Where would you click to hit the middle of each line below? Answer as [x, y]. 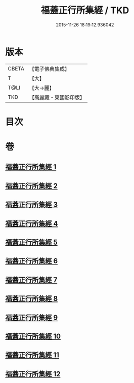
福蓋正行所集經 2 [32, 186]
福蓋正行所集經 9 [32, 317]
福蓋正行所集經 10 [33, 336]
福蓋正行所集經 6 [32, 261]
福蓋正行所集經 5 [32, 242]
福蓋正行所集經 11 [32, 355]
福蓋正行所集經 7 [31, 280]
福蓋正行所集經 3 [32, 205]
